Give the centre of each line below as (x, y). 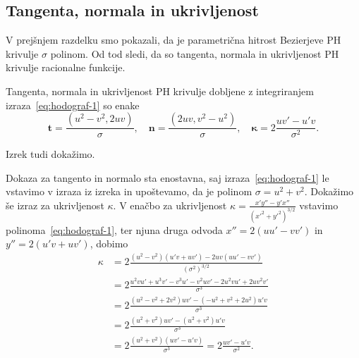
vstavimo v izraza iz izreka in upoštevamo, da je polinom (129, 191)
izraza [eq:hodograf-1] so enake (73, 105)
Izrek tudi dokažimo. (50, 154)
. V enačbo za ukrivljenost (170, 205)
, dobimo (109, 243)
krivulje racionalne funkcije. (66, 67)
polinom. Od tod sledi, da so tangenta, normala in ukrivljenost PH (195, 53)
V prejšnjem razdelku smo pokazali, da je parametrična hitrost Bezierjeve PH (174, 40)
